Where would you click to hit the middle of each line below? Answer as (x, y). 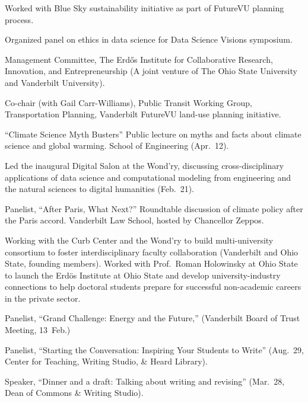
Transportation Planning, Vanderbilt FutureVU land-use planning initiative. (143, 114)
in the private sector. (43, 298)
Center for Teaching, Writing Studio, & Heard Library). (106, 361)
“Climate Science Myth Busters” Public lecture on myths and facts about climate (153, 134)
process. (19, 19)
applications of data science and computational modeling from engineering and (148, 177)
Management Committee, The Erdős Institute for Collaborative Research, (139, 59)
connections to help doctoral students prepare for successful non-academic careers (153, 287)
